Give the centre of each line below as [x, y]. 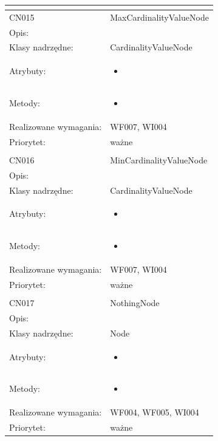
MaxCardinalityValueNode [159, 17]
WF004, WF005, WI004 [155, 412]
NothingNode [135, 303]
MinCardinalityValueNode [159, 159]
